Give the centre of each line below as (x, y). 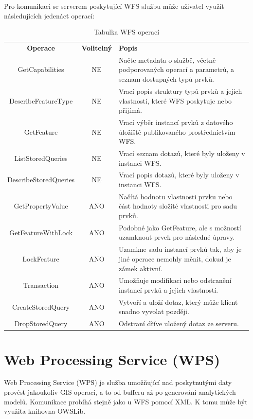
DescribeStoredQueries (41, 180)
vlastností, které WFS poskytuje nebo (175, 100)
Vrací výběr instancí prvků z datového (176, 122)
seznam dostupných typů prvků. (166, 79)
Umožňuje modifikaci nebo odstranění (175, 280)
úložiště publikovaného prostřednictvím (177, 131)
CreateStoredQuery (41, 306)
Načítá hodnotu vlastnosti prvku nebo (176, 196)
